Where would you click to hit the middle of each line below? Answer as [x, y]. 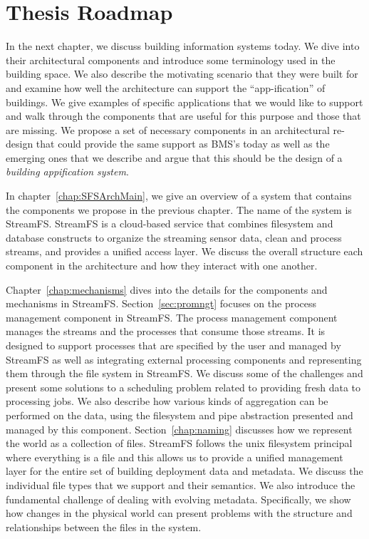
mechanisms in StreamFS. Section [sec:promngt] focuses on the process [161, 303]
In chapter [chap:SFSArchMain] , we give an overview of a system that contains [179, 196]
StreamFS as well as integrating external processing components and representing [184, 359]
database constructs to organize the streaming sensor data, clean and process [174, 237]
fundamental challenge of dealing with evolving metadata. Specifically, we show [178, 499]
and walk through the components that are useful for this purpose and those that [183, 116]
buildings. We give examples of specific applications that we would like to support [184, 102]
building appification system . [67, 171]
